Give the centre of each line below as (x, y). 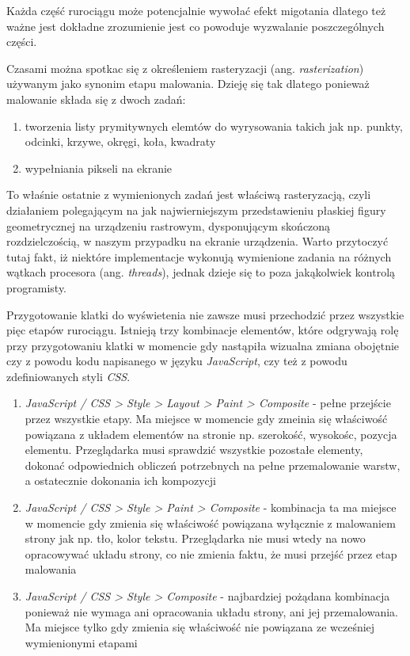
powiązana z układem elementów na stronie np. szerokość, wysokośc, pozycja (211, 434)
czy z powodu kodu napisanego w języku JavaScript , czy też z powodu (177, 361)
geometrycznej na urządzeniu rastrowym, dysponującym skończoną (169, 225)
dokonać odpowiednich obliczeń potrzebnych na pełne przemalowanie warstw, (213, 465)
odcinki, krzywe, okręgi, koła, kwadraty (120, 141)
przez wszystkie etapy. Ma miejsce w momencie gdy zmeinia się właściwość (206, 419)
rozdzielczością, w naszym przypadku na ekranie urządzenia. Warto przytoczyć (197, 241)
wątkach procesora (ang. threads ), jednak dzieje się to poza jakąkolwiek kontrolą (201, 272)
